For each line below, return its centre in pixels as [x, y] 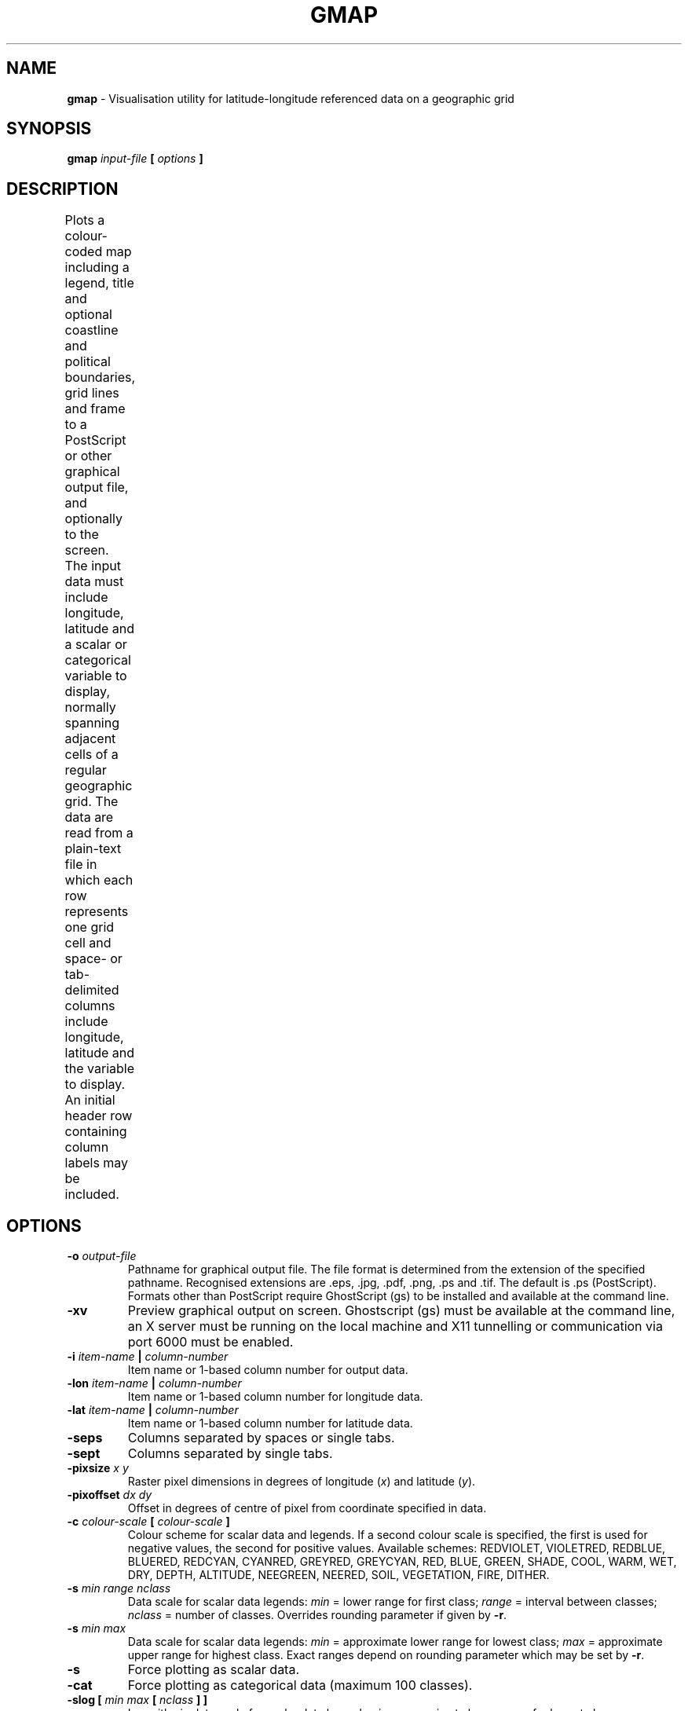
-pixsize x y [98, 1468]
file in [81, 865]
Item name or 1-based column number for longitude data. [275, 1397]
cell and [88, 943]
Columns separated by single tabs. [230, 1454]
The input [93, 566]
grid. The [91, 802]
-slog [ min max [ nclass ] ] [137, 1700]
